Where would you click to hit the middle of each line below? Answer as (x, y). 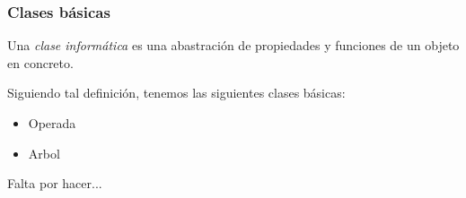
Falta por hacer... (55, 183)
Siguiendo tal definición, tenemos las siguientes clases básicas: (176, 93)
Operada (52, 123)
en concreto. (40, 62)
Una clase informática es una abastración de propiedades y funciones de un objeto (233, 45)
